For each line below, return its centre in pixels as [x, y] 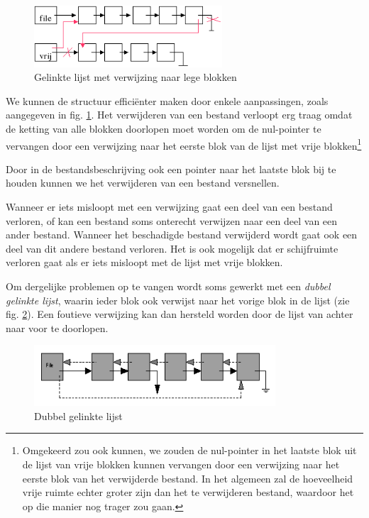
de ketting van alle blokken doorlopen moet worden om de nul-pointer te [164, 129]
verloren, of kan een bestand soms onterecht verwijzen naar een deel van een [172, 220]
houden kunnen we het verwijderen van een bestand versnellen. [143, 183]
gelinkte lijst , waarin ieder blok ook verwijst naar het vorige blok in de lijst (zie [178, 300]
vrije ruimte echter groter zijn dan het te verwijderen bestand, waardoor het [188, 492]
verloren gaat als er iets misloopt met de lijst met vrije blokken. [144, 262]
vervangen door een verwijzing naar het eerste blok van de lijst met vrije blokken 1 [184, 144]
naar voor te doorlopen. [57, 327]
